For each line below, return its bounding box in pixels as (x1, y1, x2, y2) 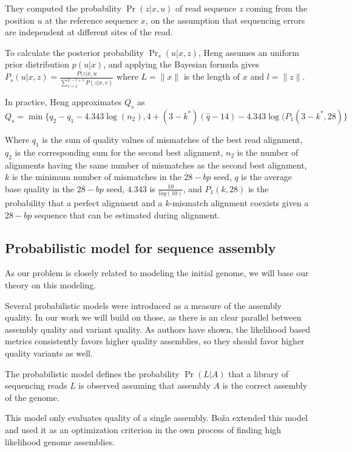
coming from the (246, 2, 308, 14)
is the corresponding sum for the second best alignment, (15, 145, 223, 158)
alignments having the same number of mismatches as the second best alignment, (5, 158, 307, 171)
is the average (241, 170, 293, 183)
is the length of (183, 70, 240, 83)
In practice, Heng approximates (5, 96, 122, 108)
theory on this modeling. (5, 278, 96, 291)
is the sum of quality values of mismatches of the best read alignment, (42, 133, 303, 145)
